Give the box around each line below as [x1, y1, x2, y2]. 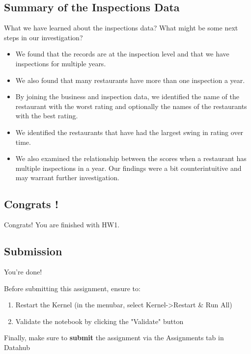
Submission [4, 244, 62, 259]
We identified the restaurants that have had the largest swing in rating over [15, 127, 244, 137]
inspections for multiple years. [15, 58, 106, 68]
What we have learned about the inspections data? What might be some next [4, 23, 238, 33]
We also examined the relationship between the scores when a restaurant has [15, 153, 247, 163]
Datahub [4, 342, 30, 352]
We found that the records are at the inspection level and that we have [15, 49, 229, 59]
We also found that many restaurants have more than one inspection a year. [15, 75, 245, 85]
